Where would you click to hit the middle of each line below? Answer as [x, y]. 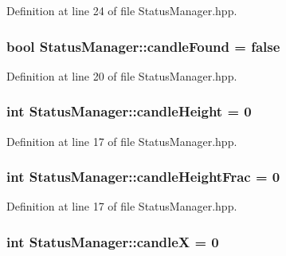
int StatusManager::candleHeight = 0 [129, 111]
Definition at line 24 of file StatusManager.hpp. [122, 10]
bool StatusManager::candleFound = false [143, 46]
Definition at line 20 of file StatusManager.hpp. [122, 75]
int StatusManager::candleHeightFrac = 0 [143, 177]
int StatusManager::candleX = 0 [113, 241]
